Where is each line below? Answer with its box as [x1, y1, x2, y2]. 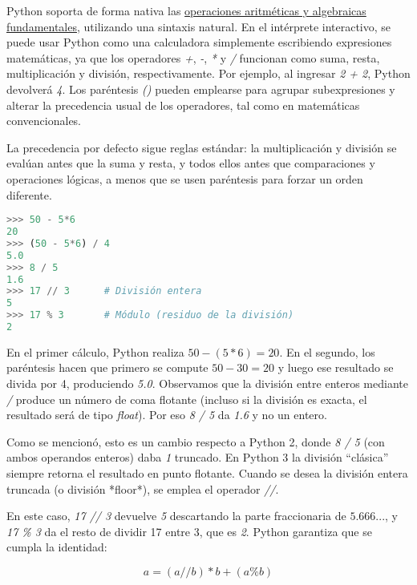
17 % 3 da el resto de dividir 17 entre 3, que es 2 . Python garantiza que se [6, 522, 372, 539]
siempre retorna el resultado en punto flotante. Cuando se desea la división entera [6, 465, 408, 482]
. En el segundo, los [279, 343, 375, 360]
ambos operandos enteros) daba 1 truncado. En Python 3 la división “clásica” [6, 449, 389, 466]
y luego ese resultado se [277, 359, 394, 376]
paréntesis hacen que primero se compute [6, 359, 208, 376]
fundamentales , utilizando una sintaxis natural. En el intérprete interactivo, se [6, 18, 391, 34]
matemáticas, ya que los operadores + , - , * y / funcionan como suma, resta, [6, 49, 380, 66]
